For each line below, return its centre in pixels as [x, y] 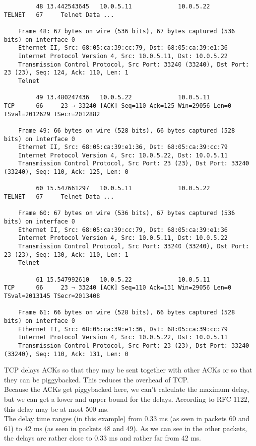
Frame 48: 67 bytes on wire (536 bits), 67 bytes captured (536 [127, 31]
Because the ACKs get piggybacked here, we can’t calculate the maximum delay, [127, 389]
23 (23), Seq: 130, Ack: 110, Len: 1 [66, 255]
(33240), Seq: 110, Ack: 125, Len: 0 [66, 172]
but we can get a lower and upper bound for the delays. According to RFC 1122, [127, 399]
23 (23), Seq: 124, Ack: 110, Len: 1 [66, 73]
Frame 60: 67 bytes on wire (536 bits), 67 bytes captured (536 [127, 213]
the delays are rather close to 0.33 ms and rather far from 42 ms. [103, 438]
